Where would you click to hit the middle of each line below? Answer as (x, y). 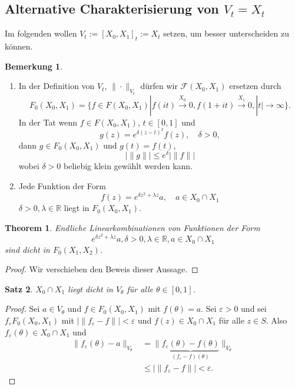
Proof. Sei (22, 309)
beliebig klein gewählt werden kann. (128, 166)
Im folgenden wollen (41, 33)
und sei (254, 309)
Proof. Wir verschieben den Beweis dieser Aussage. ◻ (102, 269)
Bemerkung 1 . (34, 66)
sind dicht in (27, 249)
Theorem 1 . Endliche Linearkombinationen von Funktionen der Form (132, 227)
